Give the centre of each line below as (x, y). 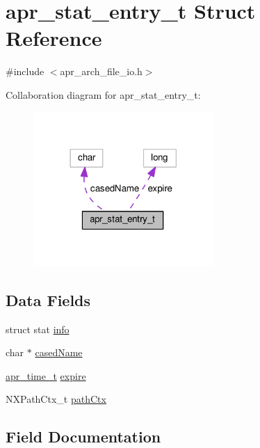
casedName (59, 352)
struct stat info (38, 329)
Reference (54, 38)
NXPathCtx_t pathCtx (56, 399)
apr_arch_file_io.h (101, 71)
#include (25, 71)
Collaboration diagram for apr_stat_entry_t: (103, 94)
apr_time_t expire (46, 375)
